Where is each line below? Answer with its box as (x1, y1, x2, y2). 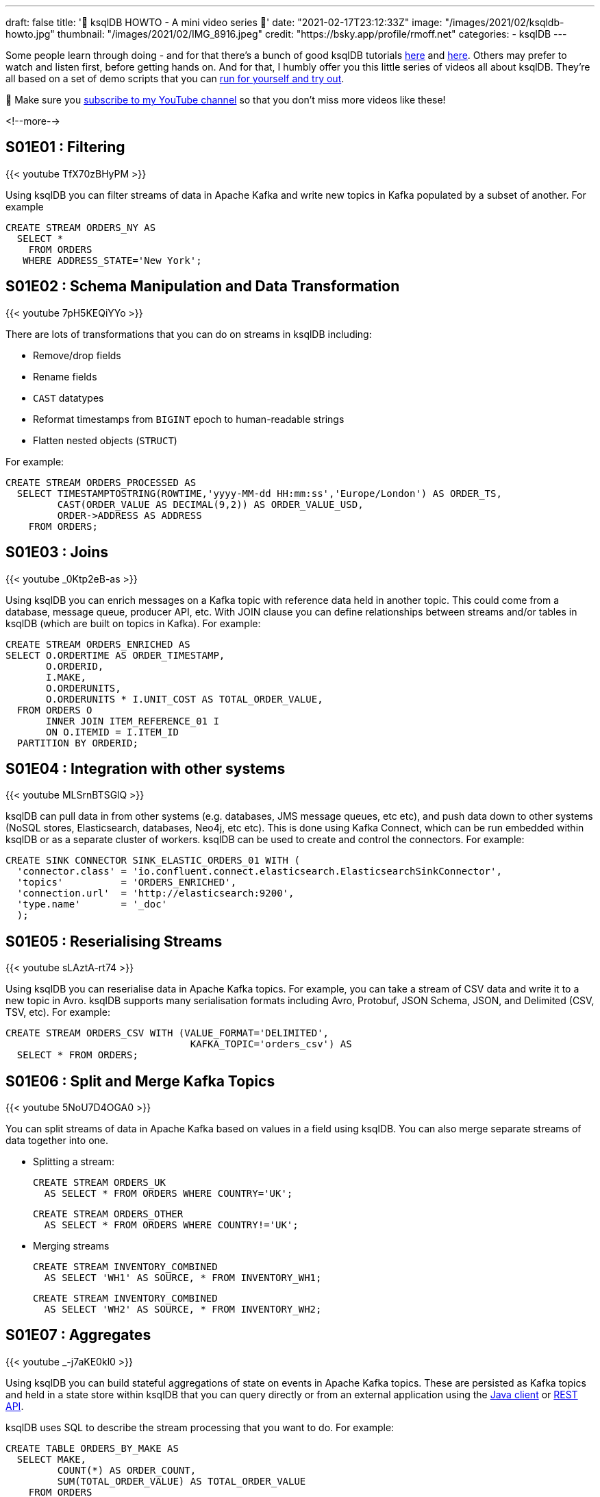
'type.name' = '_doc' (16, 899, 168, 910)
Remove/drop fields (33, 349, 121, 361)
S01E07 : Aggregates (5, 1326, 151, 1344)
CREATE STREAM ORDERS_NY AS (5, 221, 156, 233)
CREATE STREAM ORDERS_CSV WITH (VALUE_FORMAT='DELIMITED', (5, 1027, 329, 1039)
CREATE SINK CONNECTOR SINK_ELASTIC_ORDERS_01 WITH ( (5, 855, 300, 866)
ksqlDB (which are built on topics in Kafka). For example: (5, 617, 261, 629)
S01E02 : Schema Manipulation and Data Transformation (5, 278, 400, 295)
